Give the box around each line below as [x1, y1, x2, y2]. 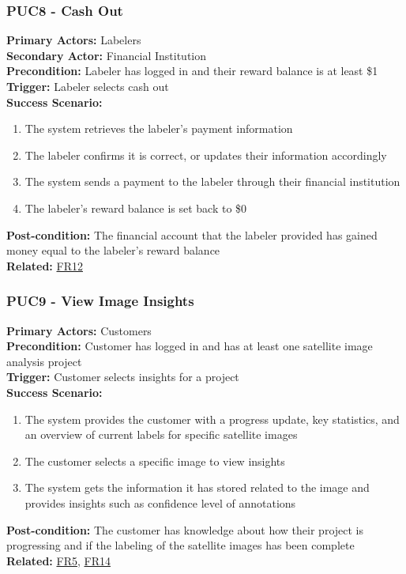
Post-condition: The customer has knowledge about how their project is [6, 521, 364, 538]
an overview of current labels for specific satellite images [24, 426, 298, 443]
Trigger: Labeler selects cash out [6, 78, 169, 94]
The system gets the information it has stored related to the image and [24, 479, 370, 496]
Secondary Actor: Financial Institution [6, 47, 207, 63]
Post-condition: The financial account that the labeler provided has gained [6, 226, 378, 243]
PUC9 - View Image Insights [6, 291, 194, 311]
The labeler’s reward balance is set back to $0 [24, 199, 247, 216]
